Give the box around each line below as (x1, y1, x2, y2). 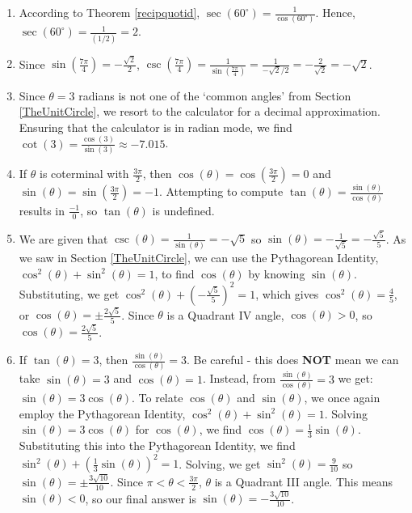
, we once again (304, 389, 380, 406)
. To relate (131, 389, 183, 406)
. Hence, (315, 4, 355, 20)
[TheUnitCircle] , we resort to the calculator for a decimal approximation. (19, 103, 380, 120)
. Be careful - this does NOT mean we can (186, 351, 399, 368)
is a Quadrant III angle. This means (214, 473, 393, 490)
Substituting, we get (19, 285, 120, 302)
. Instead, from (202, 370, 276, 387)
